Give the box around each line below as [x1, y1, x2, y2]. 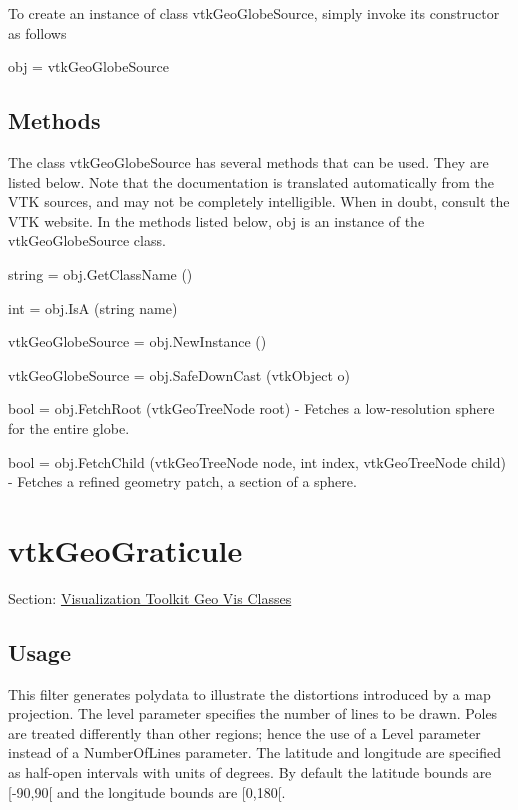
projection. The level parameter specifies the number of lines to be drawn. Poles [8, 703, 498, 724]
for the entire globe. [8, 417, 130, 438]
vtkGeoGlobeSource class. [8, 230, 166, 251]
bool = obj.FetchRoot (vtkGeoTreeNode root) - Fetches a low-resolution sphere [8, 398, 495, 419]
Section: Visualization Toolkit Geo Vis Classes [8, 587, 292, 608]
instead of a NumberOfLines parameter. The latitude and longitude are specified [8, 742, 501, 763]
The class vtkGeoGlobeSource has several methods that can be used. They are [8, 151, 489, 172]
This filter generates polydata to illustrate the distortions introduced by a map [8, 683, 491, 704]
